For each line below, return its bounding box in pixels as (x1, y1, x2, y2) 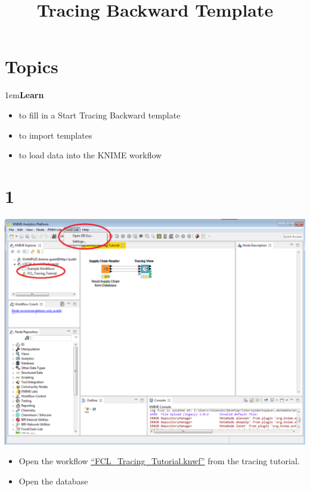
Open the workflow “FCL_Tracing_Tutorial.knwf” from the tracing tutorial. (18, 455, 300, 467)
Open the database (18, 474, 88, 487)
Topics (5, 54, 58, 79)
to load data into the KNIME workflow (18, 149, 162, 161)
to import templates (18, 129, 92, 141)
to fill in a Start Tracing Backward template (18, 108, 181, 121)
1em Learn (5, 89, 44, 101)
